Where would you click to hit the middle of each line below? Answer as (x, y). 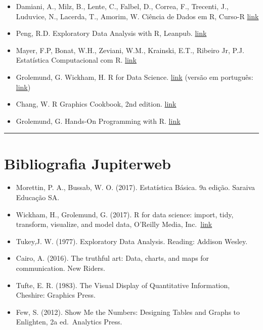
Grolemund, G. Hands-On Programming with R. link (98, 121)
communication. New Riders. (60, 268)
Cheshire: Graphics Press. (56, 295)
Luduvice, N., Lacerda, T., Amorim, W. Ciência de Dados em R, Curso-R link (137, 16)
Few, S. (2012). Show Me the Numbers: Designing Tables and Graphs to (128, 312)
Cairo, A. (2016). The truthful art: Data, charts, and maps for (113, 258)
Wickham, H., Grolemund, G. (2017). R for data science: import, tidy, (125, 214)
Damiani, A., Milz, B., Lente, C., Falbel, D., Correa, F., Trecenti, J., (122, 6)
